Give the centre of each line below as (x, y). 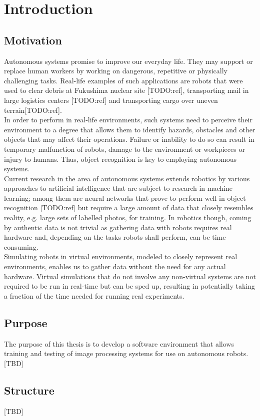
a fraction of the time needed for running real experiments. (94, 295)
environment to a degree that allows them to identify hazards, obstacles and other (130, 129)
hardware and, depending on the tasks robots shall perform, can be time (115, 237)
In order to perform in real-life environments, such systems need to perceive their (128, 120)
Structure (29, 390)
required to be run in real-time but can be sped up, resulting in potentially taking (130, 286)
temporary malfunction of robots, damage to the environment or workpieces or (124, 149)
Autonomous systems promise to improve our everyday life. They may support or (128, 61)
